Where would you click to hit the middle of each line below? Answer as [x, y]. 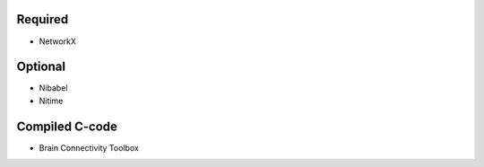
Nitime [51, 101]
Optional [41, 67]
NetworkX [57, 41]
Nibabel [53, 88]
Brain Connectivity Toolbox [89, 147]
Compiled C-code [67, 126]
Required [43, 19]
